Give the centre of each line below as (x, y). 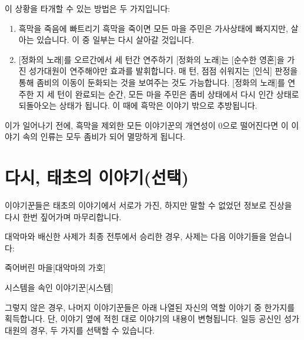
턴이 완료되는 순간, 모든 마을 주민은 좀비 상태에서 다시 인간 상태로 (178, 94)
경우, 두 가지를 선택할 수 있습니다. (92, 330)
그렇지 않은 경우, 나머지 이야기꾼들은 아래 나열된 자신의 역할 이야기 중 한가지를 (150, 307)
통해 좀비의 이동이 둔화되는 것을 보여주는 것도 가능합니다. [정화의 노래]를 (152, 82)
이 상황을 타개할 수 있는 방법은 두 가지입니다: (88, 8)
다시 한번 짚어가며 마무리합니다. (63, 216)
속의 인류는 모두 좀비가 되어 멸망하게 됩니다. (104, 137)
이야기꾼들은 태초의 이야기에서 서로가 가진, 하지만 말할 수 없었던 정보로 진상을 (148, 205)
